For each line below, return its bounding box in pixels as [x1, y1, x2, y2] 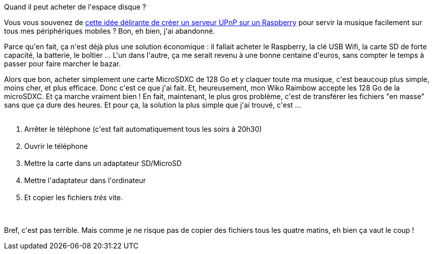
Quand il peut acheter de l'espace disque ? [4, 3, 146, 11]
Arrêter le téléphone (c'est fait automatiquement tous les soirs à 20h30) [24, 125, 262, 133]
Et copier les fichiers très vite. [24, 193, 123, 202]
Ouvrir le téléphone [24, 142, 88, 150]
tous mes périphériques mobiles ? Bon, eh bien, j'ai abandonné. [4, 27, 215, 35]
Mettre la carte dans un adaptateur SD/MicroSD [24, 159, 182, 167]
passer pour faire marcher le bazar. [4, 59, 121, 68]
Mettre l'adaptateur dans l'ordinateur [24, 176, 146, 185]
